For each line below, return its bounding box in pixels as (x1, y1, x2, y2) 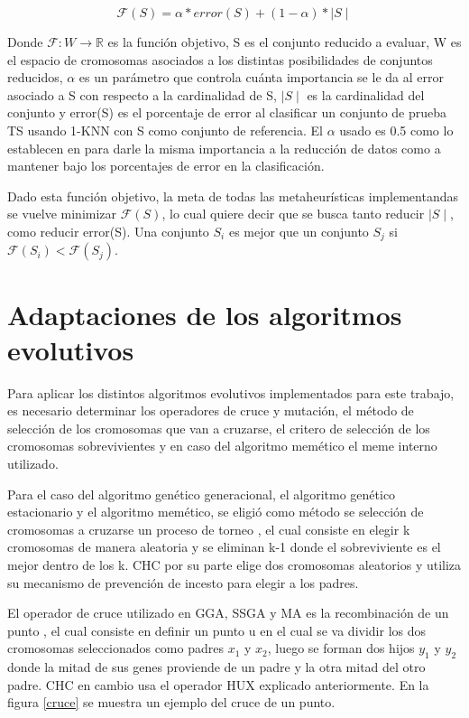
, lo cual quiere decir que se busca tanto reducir (161, 204, 425, 223)
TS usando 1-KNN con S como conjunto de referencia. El (7, 120, 323, 139)
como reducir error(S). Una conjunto (7, 221, 209, 240)
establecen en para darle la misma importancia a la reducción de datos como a (7, 138, 441, 157)
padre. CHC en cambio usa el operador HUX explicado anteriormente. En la (7, 675, 429, 694)
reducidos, (7, 68, 63, 87)
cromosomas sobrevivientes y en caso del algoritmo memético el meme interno (7, 436, 437, 455)
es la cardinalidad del (307, 85, 425, 104)
